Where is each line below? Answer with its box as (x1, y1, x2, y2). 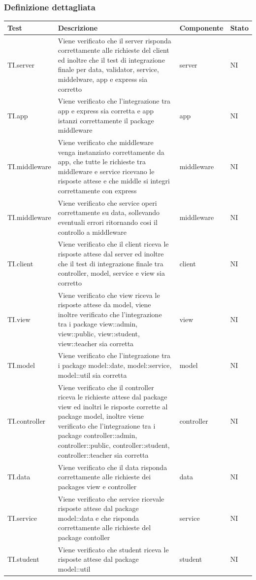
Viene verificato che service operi (58, 197, 157, 208)
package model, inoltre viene (58, 411, 144, 421)
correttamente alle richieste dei (58, 471, 151, 482)
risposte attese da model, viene (58, 299, 151, 310)
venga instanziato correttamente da (58, 146, 164, 157)
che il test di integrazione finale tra (58, 258, 163, 268)
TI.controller (7, 416, 46, 426)
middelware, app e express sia (58, 73, 148, 84)
